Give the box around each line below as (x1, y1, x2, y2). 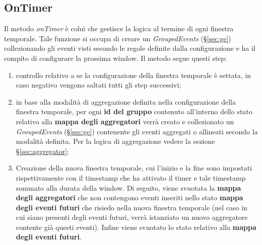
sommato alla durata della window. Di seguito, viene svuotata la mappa (16, 182, 241, 193)
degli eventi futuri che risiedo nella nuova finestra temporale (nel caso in (16, 202, 247, 212)
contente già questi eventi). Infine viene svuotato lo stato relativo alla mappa (16, 221, 256, 232)
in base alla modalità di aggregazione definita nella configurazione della (16, 96, 236, 107)
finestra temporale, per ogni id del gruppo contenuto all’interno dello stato (16, 106, 252, 117)
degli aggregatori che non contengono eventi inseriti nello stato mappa (16, 192, 243, 203)
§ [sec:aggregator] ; (16, 145, 69, 156)
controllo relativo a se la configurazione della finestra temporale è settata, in (16, 69, 251, 80)
